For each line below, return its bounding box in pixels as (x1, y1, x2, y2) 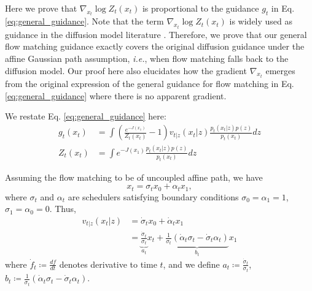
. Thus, (49, 202, 76, 215)
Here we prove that (5, 2, 77, 14)
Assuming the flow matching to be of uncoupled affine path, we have (5, 170, 263, 183)
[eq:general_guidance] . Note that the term (5, 15, 164, 28)
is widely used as (229, 15, 293, 28)
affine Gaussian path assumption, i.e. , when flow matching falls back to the (5, 52, 289, 65)
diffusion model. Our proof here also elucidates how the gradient (5, 64, 247, 77)
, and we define (163, 257, 220, 270)
